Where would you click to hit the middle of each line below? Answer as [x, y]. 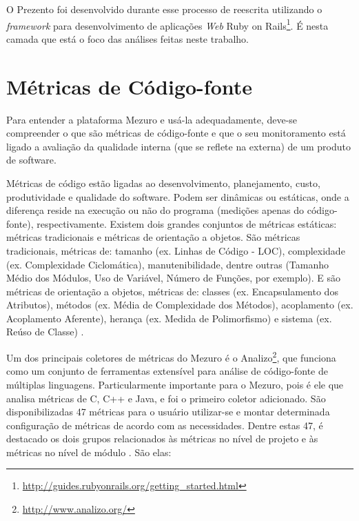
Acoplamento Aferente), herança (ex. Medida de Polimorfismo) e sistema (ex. [169, 318]
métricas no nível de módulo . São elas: [89, 452]
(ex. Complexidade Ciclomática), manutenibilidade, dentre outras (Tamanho [168, 264]
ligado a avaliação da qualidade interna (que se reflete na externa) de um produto [178, 146]
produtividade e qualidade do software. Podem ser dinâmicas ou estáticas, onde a [178, 196]
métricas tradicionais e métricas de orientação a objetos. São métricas [153, 237]
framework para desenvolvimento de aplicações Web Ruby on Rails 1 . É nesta [167, 24]
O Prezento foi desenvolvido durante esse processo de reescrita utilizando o [164, 9]
